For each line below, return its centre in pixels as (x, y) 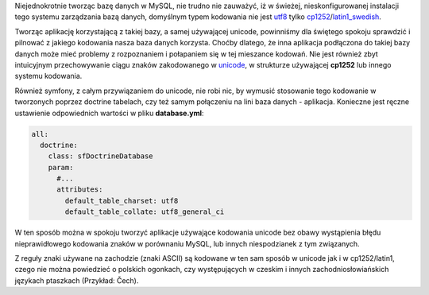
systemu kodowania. (48, 76)
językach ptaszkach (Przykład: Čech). (77, 280)
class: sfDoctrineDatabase (101, 156)
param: (61, 167)
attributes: (80, 190)
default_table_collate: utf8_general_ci (145, 212)
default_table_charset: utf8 (122, 200)
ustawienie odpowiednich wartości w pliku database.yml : (109, 113)
